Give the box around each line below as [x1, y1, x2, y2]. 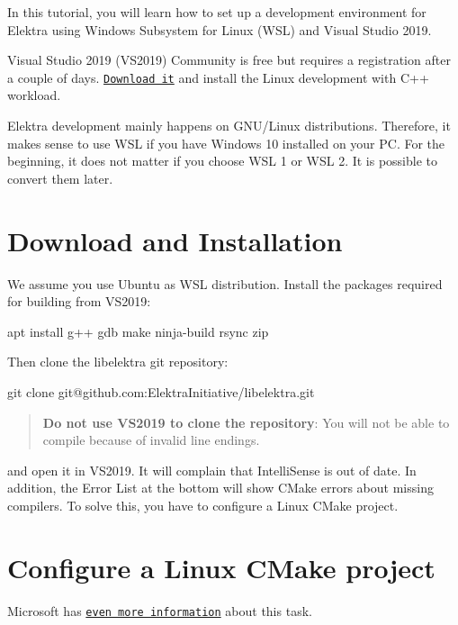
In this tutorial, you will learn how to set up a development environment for [7, 3, 427, 21]
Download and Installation [7, 222, 343, 258]
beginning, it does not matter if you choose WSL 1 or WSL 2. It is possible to [7, 151, 438, 170]
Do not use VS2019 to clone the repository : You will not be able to [42, 412, 450, 431]
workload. [7, 86, 61, 104]
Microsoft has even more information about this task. [7, 601, 312, 620]
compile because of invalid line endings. [42, 430, 260, 449]
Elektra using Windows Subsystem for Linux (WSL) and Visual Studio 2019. [7, 20, 432, 39]
